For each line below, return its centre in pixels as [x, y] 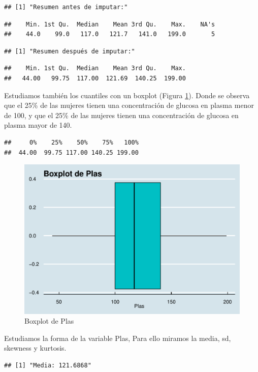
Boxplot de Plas [49, 321]
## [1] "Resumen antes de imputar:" [66, 7]
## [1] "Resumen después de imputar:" [70, 51]
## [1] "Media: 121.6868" [48, 366]
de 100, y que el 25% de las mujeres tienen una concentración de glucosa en [121, 115]
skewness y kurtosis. [35, 348]
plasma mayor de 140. [38, 125]
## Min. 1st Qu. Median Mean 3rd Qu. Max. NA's [110, 24]
